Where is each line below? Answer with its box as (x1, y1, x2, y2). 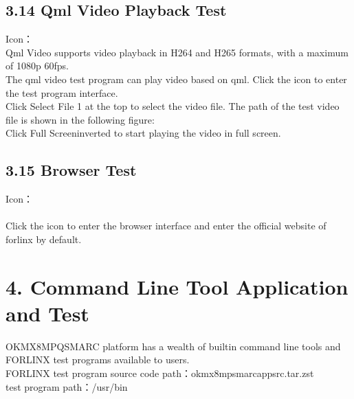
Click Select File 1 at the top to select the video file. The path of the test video (5, 99, 340, 113)
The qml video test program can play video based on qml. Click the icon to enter (5, 71, 347, 86)
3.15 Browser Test (5, 159, 137, 181)
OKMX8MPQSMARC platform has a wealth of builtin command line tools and (5, 339, 341, 353)
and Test (5, 299, 89, 327)
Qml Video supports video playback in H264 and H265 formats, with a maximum (5, 45, 349, 59)
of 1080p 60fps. (5, 58, 69, 73)
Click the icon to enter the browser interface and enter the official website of (5, 218, 327, 233)
